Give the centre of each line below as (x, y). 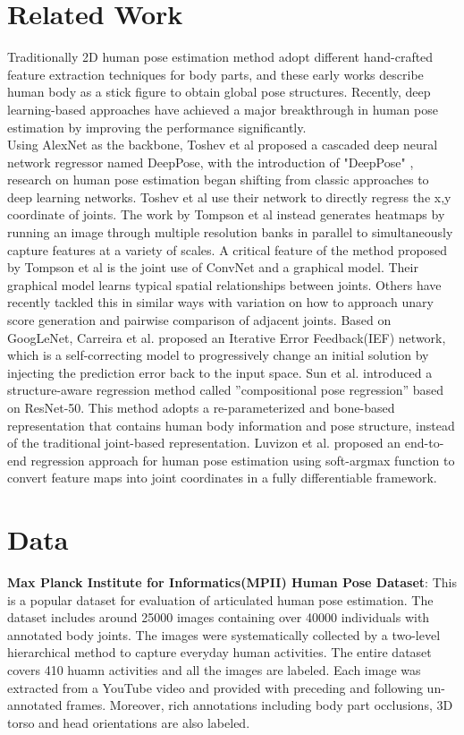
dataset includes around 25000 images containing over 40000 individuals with (219, 617)
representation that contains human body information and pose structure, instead (231, 425)
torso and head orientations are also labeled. (129, 722)
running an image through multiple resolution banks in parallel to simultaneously (230, 232)
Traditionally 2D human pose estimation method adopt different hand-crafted (220, 57)
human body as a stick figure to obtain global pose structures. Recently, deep (219, 92)
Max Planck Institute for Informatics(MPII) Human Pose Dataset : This (232, 582)
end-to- (424, 443)
